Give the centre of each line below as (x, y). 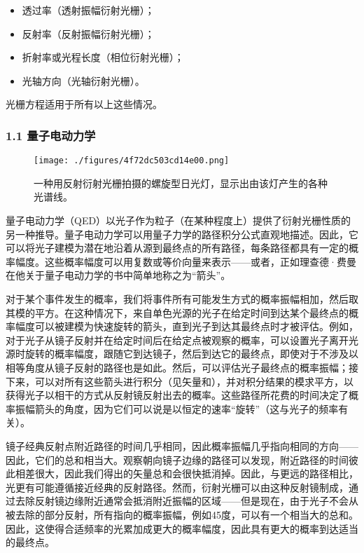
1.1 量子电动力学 (51, 135)
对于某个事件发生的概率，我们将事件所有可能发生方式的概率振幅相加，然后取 (182, 299)
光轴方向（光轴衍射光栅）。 (83, 80)
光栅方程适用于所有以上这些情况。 (84, 104)
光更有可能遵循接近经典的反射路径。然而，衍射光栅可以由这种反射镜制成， (177, 487)
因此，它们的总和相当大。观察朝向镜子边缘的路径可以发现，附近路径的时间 (177, 459)
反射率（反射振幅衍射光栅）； (88, 33)
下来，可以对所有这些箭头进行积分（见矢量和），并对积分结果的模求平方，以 (180, 381)
